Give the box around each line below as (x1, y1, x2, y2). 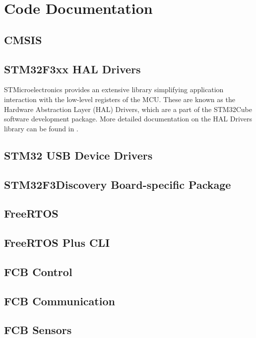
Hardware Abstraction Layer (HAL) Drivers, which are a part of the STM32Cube (4, 104, 252, 114)
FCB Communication (4, 293, 115, 308)
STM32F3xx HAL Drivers (4, 61, 141, 76)
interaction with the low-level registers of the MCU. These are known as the (4, 94, 235, 104)
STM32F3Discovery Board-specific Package (4, 176, 231, 192)
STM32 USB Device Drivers (4, 147, 153, 163)
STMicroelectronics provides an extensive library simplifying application (4, 84, 224, 95)
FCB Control (4, 264, 72, 279)
